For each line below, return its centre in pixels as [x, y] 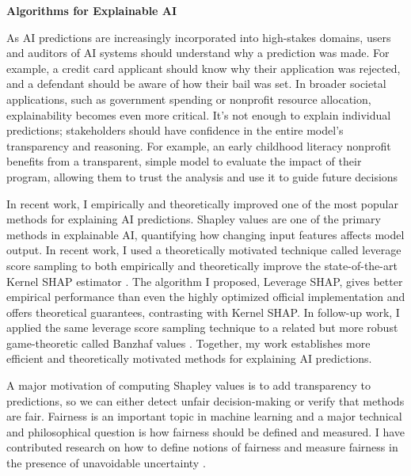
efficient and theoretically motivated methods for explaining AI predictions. [189, 358]
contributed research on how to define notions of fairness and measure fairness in [202, 447]
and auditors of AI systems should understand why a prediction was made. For [198, 53]
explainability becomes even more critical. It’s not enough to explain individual [199, 114]
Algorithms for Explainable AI [92, 10]
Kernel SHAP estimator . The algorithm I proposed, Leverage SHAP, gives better [205, 281]
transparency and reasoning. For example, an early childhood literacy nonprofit [199, 145]
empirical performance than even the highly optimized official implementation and [206, 297]
